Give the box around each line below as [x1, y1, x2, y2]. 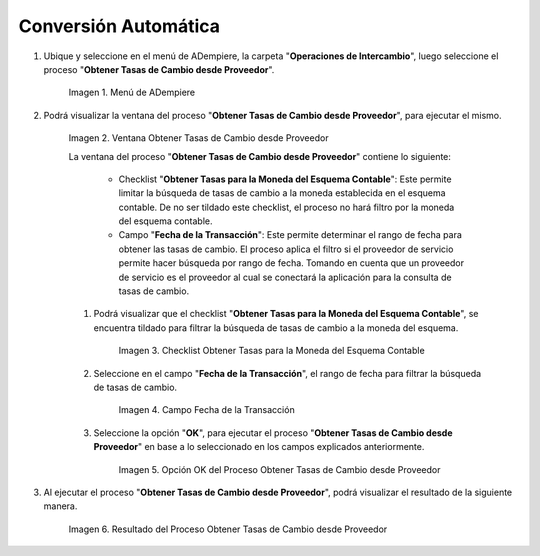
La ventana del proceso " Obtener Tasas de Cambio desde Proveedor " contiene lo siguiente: [68, 150, 452, 162]
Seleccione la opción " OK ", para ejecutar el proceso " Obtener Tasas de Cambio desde [93, 426, 454, 439]
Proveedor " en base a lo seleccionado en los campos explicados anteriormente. [93, 441, 425, 453]
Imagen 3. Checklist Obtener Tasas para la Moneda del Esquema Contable [118, 345, 425, 357]
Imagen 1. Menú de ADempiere [68, 86, 195, 99]
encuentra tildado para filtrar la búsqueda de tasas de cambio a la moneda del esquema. [93, 321, 459, 334]
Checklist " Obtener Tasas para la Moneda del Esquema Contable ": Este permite [118, 173, 452, 185]
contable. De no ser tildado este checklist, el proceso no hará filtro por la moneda [118, 201, 455, 213]
